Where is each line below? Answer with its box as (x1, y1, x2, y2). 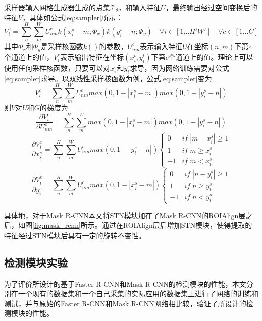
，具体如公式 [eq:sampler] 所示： (22, 12, 123, 22)
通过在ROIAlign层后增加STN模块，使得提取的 (101, 220, 252, 231)
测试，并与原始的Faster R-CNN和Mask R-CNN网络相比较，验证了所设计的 (4, 298, 246, 308)
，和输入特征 (118, 2, 161, 12)
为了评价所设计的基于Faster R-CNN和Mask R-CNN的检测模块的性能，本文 (4, 278, 246, 289)
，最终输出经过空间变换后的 (165, 2, 257, 12)
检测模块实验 (4, 254, 68, 270)
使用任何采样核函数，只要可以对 (4, 62, 110, 73)
